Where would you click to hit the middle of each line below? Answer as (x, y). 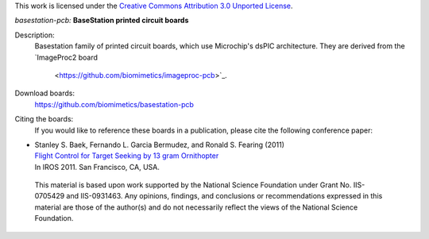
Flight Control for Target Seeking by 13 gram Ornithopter (127, 156)
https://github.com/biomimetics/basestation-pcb (114, 104)
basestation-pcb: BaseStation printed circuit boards (102, 21)
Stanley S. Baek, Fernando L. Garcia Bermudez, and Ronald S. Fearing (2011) (160, 145)
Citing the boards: (44, 119)
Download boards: (45, 93)
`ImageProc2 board (66, 57)
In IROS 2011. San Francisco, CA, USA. (97, 167)
